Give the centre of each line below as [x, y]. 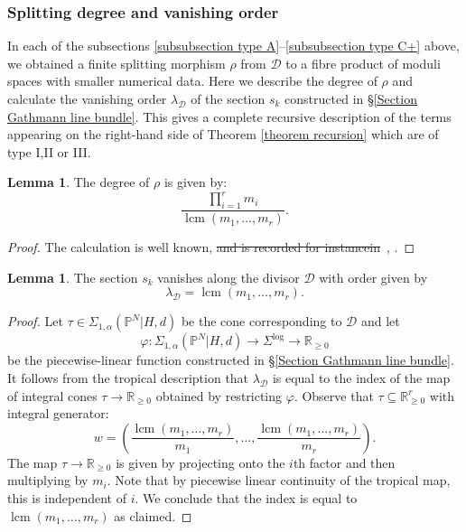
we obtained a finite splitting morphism [116, 63]
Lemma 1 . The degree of [79, 182]
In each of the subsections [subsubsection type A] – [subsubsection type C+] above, [233, 46]
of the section [228, 98]
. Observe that [334, 395]
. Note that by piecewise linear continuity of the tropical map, [279, 480]
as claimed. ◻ [153, 515]
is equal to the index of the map [361, 378]
